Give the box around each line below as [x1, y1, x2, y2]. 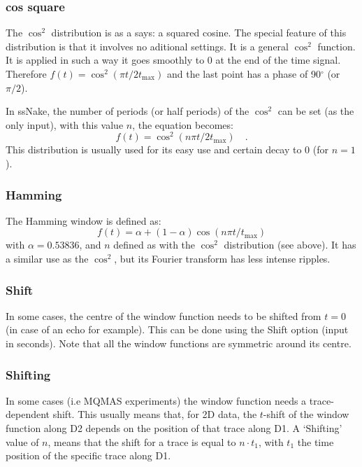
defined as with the [113, 237, 196, 252]
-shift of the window [263, 407, 349, 421]
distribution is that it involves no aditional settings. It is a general [6, 39, 289, 53]
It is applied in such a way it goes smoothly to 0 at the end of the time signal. [6, 53, 341, 67]
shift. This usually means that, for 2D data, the [52, 407, 257, 421]
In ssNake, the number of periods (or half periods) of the [6, 104, 249, 118]
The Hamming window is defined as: [6, 213, 161, 228]
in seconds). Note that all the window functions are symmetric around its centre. [6, 336, 352, 351]
